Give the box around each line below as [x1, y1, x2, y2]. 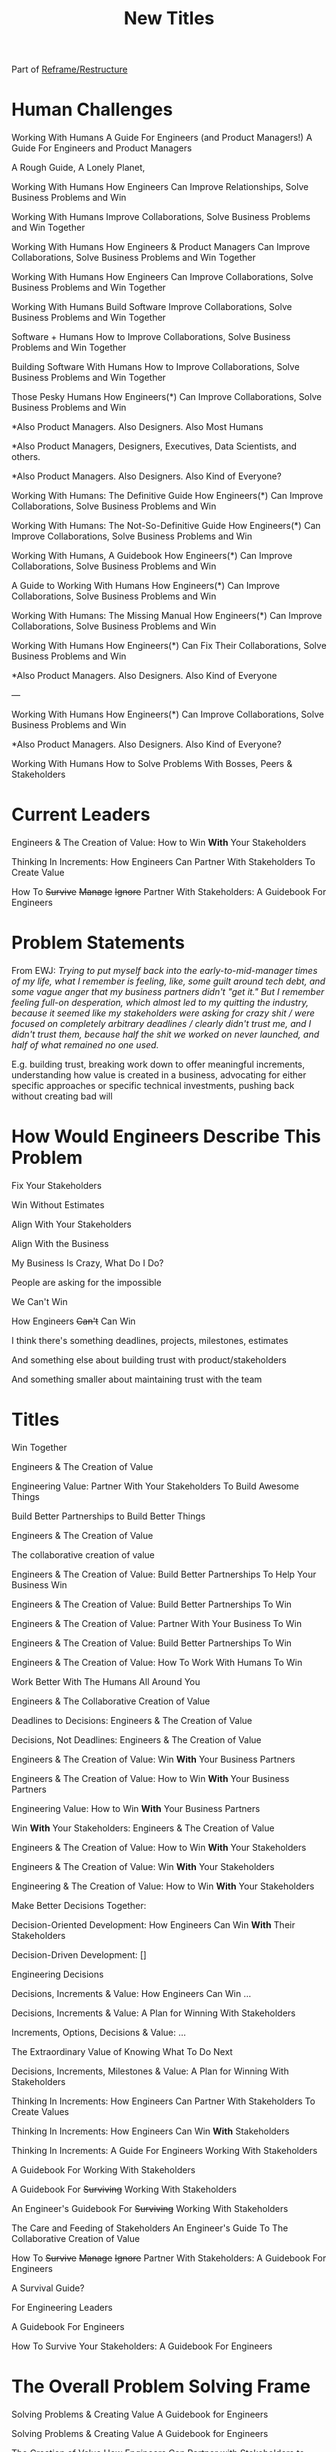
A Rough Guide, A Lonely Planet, [11, 162, 146, 174]
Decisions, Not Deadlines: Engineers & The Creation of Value [11, 1733, 262, 1746]
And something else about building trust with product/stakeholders [11, 1353, 287, 1366]
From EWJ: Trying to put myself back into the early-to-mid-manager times [11, 965, 318, 976]
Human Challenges [11, 98, 173, 121]
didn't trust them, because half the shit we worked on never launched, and [11, 1028, 320, 1040]
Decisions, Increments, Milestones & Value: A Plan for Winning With [11, 2065, 289, 2077]
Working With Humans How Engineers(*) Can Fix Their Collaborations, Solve [11, 640, 327, 652]
